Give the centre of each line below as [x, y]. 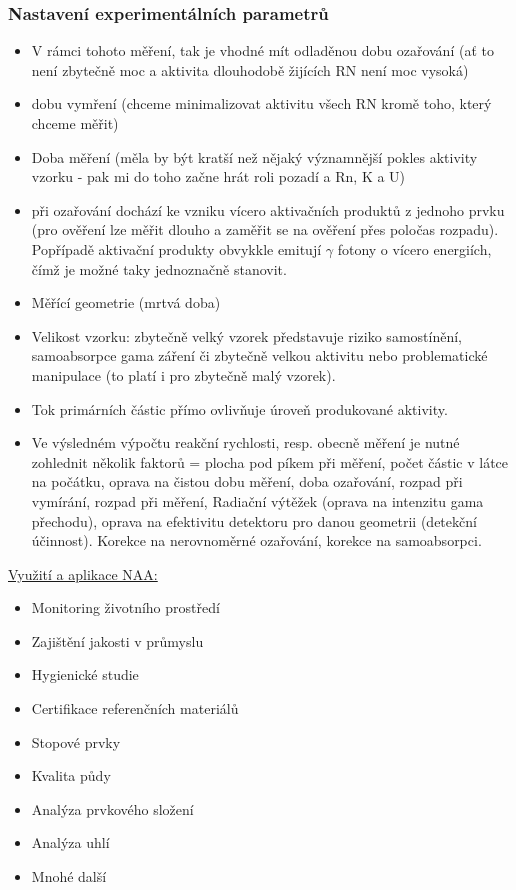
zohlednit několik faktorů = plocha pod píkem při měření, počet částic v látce [270, 461]
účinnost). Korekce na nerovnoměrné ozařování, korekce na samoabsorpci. [256, 540]
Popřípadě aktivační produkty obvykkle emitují [176, 248]
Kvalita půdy [71, 775]
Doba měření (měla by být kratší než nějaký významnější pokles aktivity [254, 156]
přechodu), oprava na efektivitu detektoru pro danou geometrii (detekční [254, 520]
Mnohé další [69, 876]
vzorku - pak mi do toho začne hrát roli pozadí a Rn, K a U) [218, 176]
